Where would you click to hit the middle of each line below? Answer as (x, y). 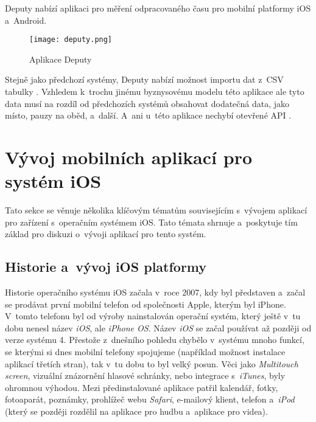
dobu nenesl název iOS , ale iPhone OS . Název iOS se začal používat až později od (158, 327)
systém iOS (53, 181)
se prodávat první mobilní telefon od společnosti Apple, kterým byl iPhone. (146, 304)
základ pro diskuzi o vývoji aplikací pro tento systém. (106, 234)
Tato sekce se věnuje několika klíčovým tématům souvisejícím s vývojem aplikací (156, 210)
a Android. (26, 20)
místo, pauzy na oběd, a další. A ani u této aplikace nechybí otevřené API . (148, 115)
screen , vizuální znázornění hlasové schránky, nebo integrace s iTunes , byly (145, 375)
